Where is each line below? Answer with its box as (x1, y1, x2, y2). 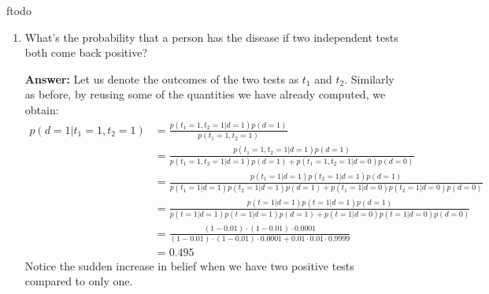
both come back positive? (24, 44, 148, 61)
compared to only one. (24, 273, 133, 289)
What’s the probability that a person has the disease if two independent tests (24, 28, 398, 45)
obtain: (24, 101, 59, 117)
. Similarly (344, 70, 395, 87)
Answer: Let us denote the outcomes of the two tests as (24, 70, 299, 87)
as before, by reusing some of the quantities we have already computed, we (24, 86, 386, 102)
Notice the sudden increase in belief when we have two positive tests (24, 257, 354, 274)
